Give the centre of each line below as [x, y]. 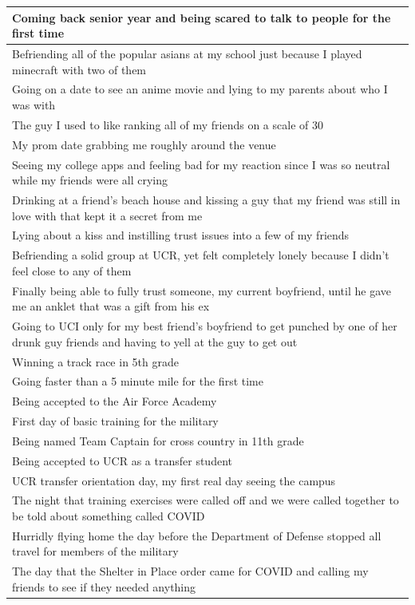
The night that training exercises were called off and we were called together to [206, 500]
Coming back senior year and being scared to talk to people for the [202, 17]
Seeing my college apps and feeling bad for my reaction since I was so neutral [201, 164]
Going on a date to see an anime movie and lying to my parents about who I [200, 89]
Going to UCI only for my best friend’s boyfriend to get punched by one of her [205, 326]
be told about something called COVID [109, 516]
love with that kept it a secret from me [107, 215]
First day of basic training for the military [115, 421]
